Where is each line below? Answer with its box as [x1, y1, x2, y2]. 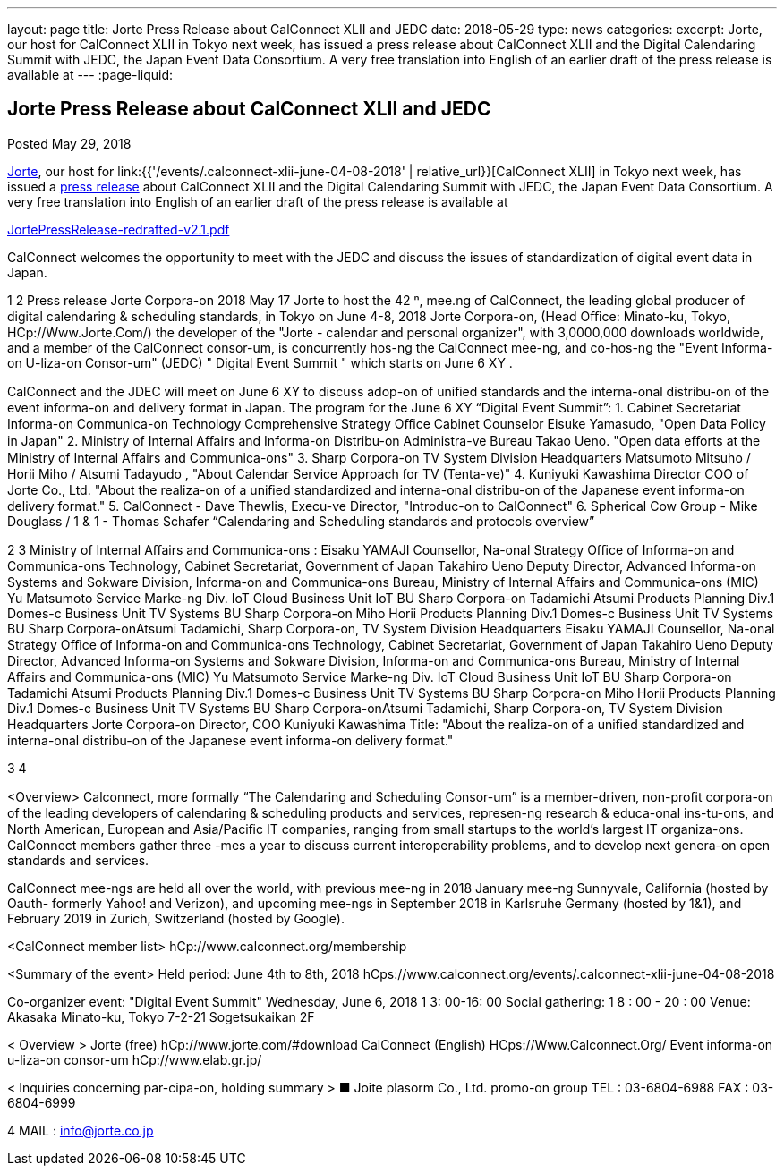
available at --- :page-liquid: [7, 67, 174, 82]
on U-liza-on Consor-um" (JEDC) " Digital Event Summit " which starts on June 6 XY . [7, 354, 513, 370]
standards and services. [7, 852, 149, 868]
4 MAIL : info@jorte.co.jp [7, 1122, 154, 1138]
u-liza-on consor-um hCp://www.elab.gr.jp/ [7, 1051, 262, 1067]
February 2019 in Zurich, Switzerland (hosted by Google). [7, 910, 345, 926]
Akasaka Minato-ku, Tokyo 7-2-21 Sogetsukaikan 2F [7, 1008, 315, 1024]
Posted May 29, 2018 [7, 135, 132, 151]
